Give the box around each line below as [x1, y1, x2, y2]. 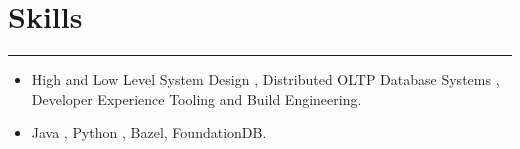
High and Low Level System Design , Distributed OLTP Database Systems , [31, 69, 500, 90]
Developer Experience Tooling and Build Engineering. [31, 88, 362, 109]
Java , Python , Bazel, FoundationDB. [31, 122, 267, 143]
